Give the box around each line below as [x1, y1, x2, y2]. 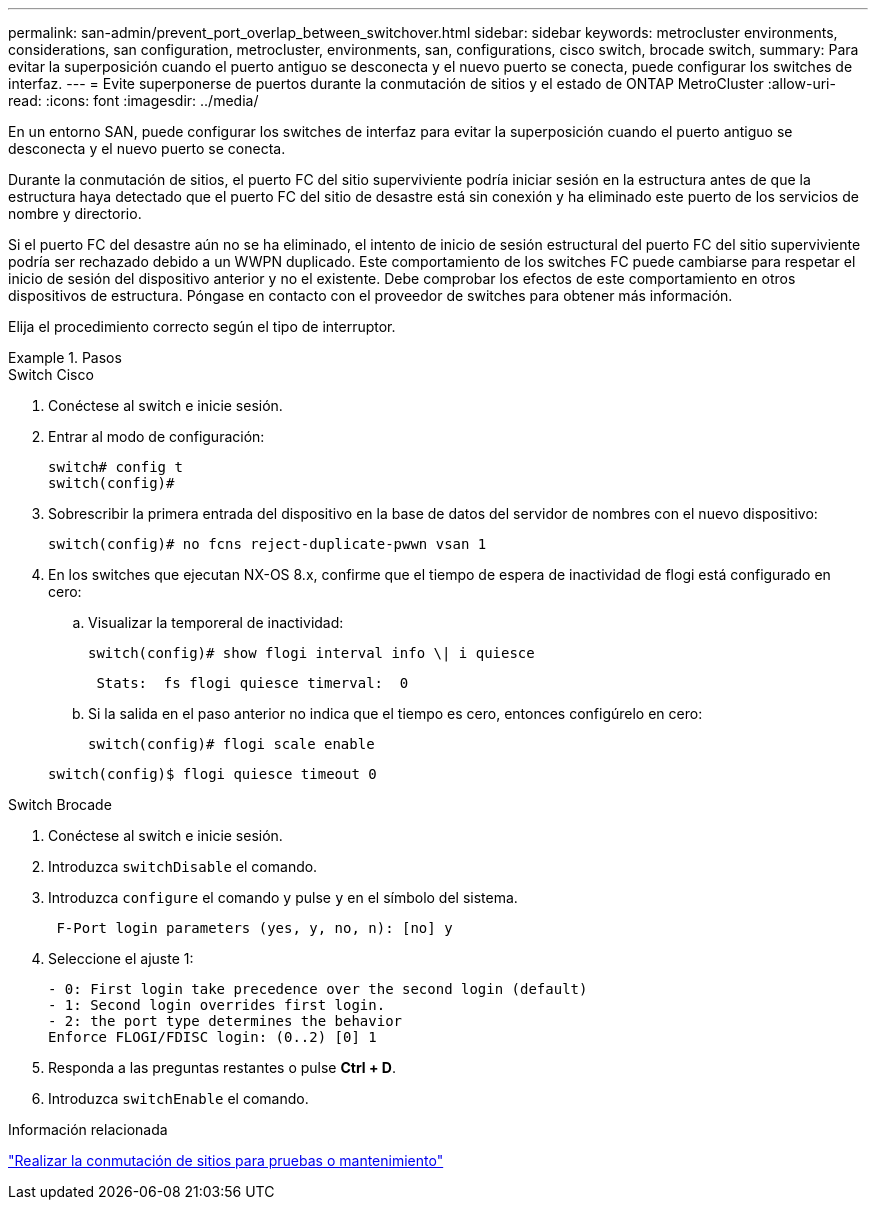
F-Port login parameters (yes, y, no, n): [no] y [56, 920, 453, 936]
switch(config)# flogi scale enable [88, 736, 375, 752]
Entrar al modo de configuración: [48, 428, 265, 445]
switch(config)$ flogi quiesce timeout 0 [48, 766, 377, 782]
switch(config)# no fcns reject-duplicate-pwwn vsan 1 [48, 536, 487, 552]
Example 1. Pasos [8, 349, 122, 366]
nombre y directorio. [8, 205, 142, 222]
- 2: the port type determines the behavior [48, 1013, 403, 1029]
